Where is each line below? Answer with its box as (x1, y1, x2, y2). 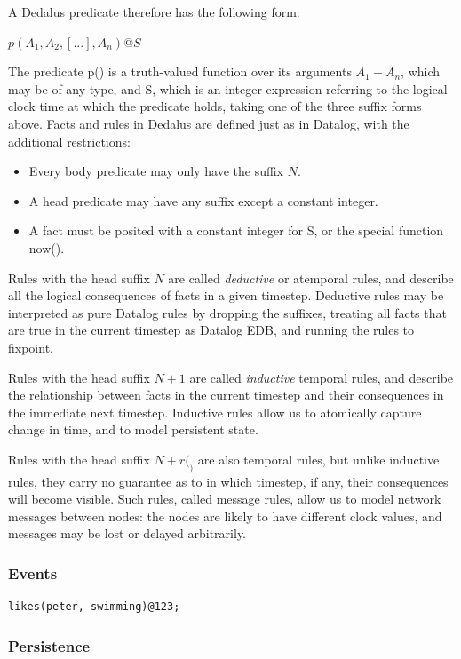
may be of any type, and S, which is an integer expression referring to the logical (8, 79, 448, 98)
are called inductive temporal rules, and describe (189, 368, 454, 386)
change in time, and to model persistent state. (8, 420, 258, 439)
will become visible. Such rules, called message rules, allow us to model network (8, 489, 441, 508)
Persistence (8, 634, 91, 656)
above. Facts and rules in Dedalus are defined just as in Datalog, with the (8, 114, 409, 132)
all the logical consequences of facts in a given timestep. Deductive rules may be (8, 286, 444, 305)
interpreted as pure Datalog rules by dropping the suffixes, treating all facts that (8, 303, 447, 322)
